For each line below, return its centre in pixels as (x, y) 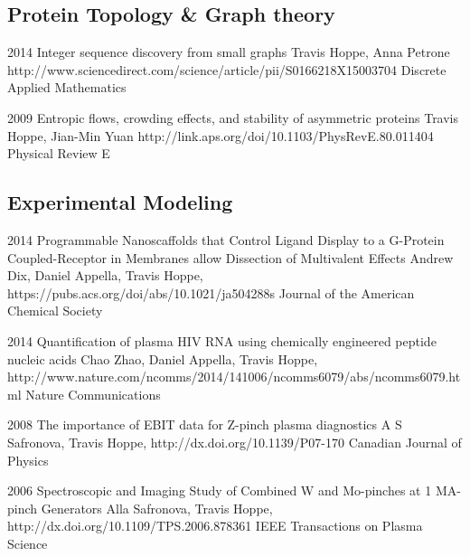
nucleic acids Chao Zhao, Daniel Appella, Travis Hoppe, (163, 358)
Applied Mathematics (67, 87)
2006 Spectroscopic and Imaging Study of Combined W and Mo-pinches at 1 (220, 490)
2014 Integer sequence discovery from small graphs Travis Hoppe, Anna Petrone (229, 52)
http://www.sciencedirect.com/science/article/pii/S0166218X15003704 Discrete (227, 69)
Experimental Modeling (120, 202)
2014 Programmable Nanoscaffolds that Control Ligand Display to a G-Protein (226, 239)
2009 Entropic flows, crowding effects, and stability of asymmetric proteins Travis (233, 117)
